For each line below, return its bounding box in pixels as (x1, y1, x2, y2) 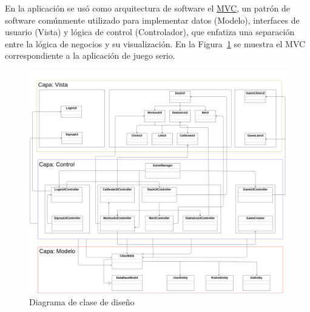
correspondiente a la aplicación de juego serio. (5, 49, 175, 62)
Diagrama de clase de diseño (29, 296, 135, 308)
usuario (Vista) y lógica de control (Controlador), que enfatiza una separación (5, 25, 295, 38)
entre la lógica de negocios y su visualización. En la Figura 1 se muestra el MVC (5, 37, 306, 50)
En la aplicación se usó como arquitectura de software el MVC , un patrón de (5, 2, 290, 14)
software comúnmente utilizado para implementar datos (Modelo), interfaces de (5, 13, 300, 26)
